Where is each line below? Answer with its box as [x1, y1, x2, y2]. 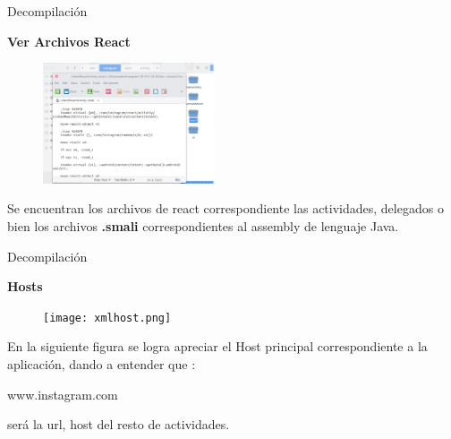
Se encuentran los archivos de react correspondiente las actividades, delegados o [7, 199, 444, 218]
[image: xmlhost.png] [43, 311, 172, 324]
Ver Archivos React [7, 31, 131, 50]
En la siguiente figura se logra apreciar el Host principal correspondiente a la [7, 337, 428, 356]
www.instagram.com [7, 384, 118, 403]
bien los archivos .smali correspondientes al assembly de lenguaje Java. [7, 216, 399, 235]
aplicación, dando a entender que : [7, 355, 196, 374]
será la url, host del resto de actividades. [7, 415, 230, 434]
